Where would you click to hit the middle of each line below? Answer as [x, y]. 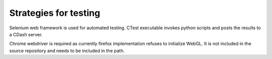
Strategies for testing [55, 13]
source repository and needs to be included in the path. [67, 51]
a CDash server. [26, 34]
